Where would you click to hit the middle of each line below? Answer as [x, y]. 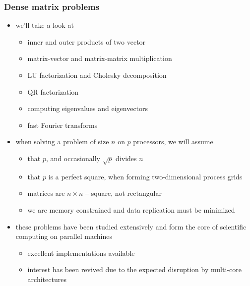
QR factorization [53, 91]
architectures [47, 279]
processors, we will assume [173, 142]
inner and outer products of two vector [87, 41]
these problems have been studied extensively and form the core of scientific [131, 226]
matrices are [46, 193]
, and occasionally [73, 158]
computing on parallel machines [64, 236]
